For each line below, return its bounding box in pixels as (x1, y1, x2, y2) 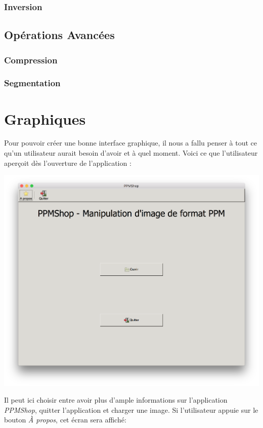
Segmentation (4, 77, 61, 89)
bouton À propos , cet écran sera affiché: (4, 414, 126, 425)
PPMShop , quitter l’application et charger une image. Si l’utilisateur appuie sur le (4, 404, 258, 415)
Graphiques (4, 108, 86, 129)
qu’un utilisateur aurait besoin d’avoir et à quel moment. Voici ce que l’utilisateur (4, 148, 258, 158)
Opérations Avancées (4, 27, 115, 43)
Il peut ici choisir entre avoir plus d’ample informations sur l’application (4, 395, 228, 405)
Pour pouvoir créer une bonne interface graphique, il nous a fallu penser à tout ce (4, 137, 257, 148)
